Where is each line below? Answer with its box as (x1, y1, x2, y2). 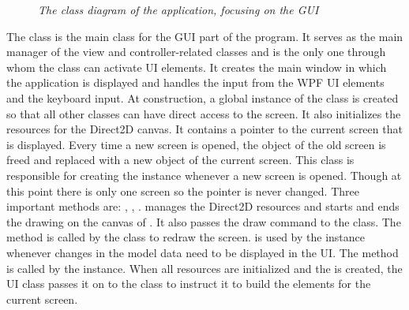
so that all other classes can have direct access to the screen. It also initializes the (6, 105, 401, 121)
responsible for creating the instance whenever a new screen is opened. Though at (6, 166, 402, 183)
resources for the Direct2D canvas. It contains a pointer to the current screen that (6, 121, 403, 137)
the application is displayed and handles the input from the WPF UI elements (6, 74, 385, 91)
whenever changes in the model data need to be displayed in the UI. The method (6, 244, 399, 260)
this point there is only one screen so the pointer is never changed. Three (6, 182, 359, 199)
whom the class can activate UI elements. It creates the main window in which (6, 58, 387, 75)
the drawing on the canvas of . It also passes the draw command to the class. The (6, 213, 401, 230)
